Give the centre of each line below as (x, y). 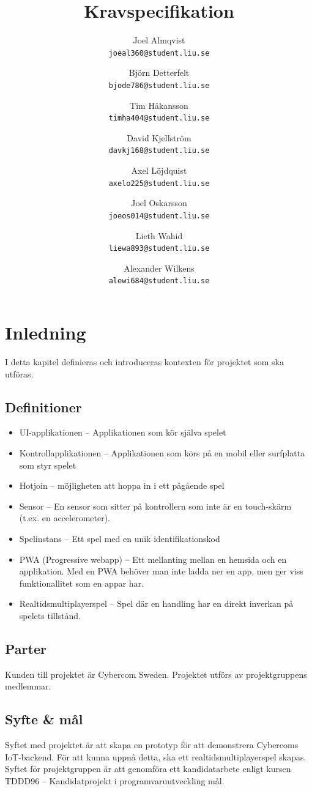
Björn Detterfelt (159, 72)
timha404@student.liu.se (159, 118)
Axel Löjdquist (159, 170)
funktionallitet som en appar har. (81, 583)
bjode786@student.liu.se (159, 85)
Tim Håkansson (159, 105)
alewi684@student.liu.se (159, 281)
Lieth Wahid (159, 235)
